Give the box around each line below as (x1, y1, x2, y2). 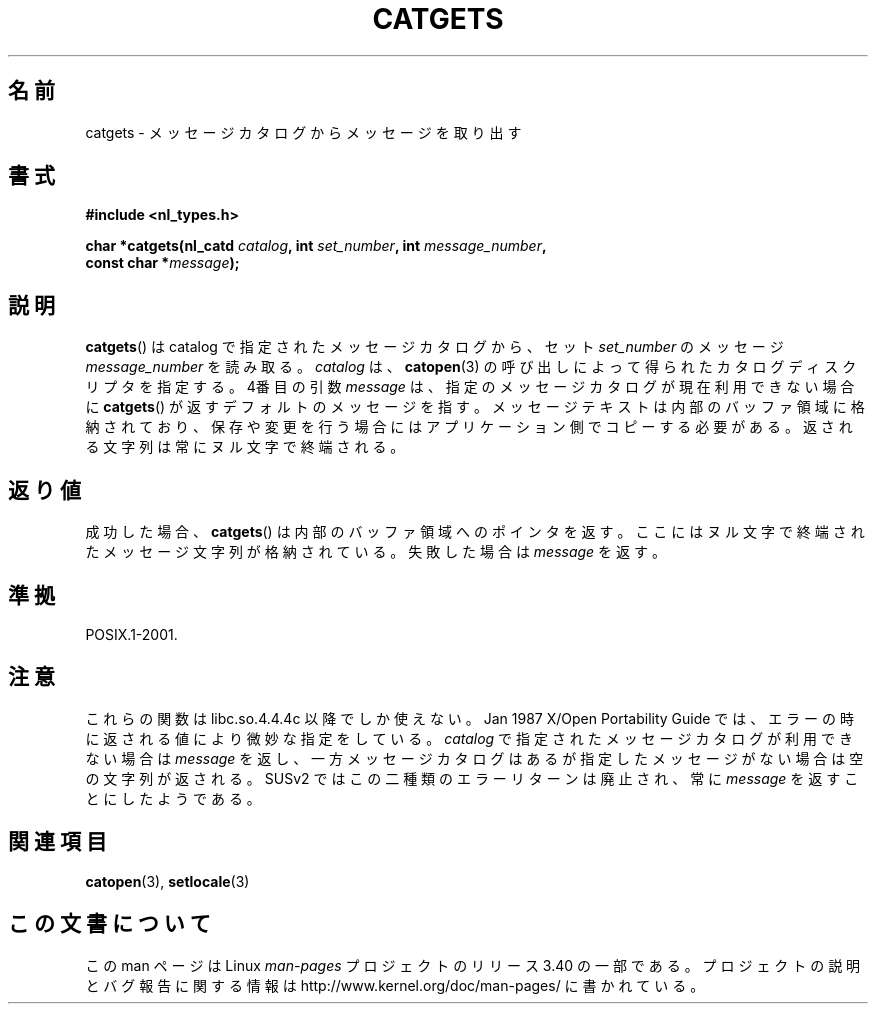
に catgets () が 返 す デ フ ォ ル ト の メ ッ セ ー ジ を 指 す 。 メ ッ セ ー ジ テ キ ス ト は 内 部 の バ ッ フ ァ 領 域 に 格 (85, 398, 865, 416)
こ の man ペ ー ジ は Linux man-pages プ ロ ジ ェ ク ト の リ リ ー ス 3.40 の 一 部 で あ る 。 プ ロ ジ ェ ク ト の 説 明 (85, 956, 861, 974)
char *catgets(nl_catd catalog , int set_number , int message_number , (85, 237, 547, 255)
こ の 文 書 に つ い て (8, 911, 211, 937)
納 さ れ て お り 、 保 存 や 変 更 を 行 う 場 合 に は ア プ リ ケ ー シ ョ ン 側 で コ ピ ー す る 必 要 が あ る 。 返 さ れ (85, 418, 853, 436)
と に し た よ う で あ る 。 (85, 789, 261, 807)
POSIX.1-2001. (85, 625, 178, 643)
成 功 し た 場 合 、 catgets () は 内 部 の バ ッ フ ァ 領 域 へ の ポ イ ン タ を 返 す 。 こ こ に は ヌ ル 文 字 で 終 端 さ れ (85, 523, 865, 541)
